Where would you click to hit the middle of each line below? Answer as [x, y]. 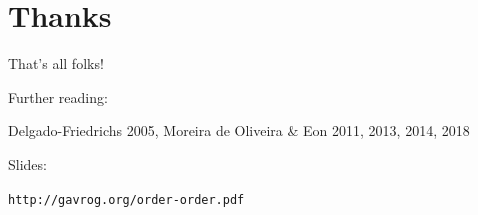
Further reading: [58, 96]
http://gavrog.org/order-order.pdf [126, 199]
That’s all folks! [56, 63]
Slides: [27, 163]
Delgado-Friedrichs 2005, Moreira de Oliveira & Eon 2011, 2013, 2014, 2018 [239, 130]
